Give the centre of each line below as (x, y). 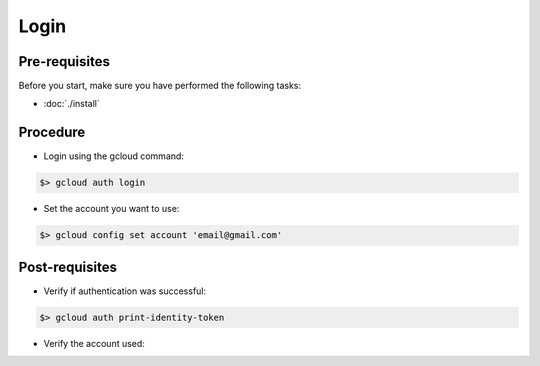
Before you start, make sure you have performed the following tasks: (160, 86)
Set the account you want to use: (111, 209)
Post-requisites (67, 266)
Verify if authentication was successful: (125, 291)
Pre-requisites (64, 61)
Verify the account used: (94, 343)
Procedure (52, 132)
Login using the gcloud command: (114, 156)
